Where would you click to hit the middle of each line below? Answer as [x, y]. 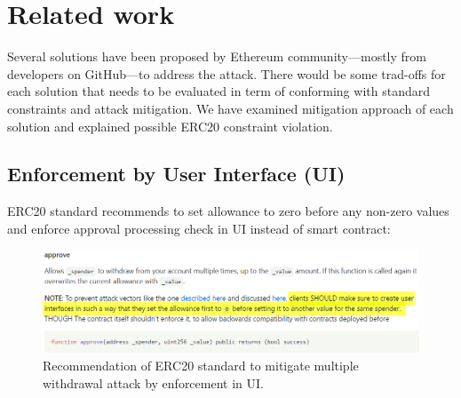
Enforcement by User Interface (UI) [176, 174]
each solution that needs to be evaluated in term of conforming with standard [219, 91]
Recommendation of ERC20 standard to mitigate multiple [201, 366]
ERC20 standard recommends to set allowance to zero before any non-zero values [228, 211]
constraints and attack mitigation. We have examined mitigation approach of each [230, 108]
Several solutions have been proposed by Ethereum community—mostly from [217, 56]
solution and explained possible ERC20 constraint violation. [170, 126]
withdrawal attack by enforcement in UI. [153, 382]
